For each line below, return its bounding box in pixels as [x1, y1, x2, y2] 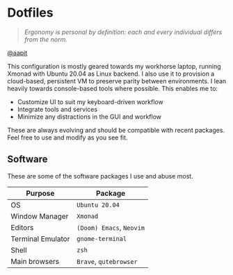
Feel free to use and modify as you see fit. [7, 133, 128, 142]
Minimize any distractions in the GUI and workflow [17, 112, 162, 121]
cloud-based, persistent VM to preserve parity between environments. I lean [7, 76, 227, 85]
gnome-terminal [76, 235, 127, 242]
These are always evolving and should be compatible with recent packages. [7, 126, 225, 134]
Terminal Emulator [10, 234, 70, 244]
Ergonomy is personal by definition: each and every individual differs [24, 28, 223, 36]
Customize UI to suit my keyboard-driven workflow [17, 97, 163, 106]
